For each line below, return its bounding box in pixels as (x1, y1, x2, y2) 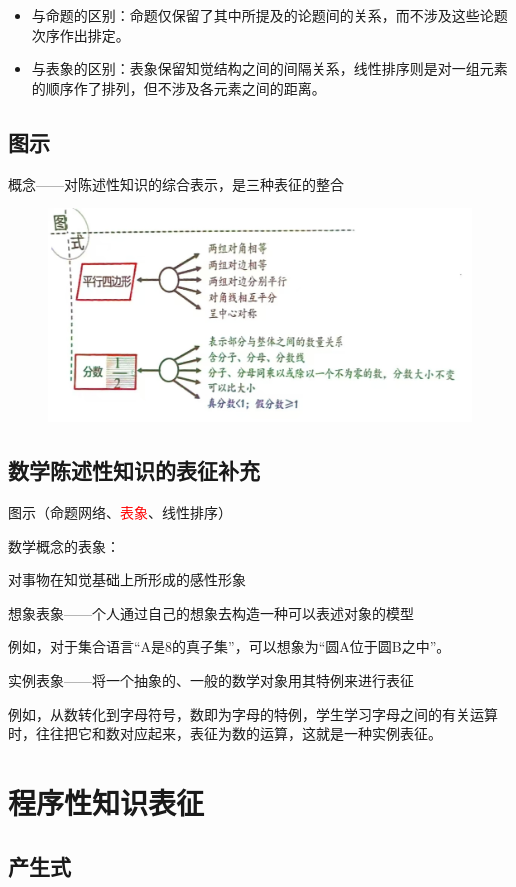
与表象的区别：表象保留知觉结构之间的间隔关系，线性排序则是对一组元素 (31, 58, 508, 79)
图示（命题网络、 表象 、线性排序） (8, 502, 232, 523)
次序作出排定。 (31, 24, 130, 45)
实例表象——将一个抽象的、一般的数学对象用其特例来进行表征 (8, 670, 414, 690)
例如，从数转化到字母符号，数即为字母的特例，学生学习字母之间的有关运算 (8, 703, 498, 724)
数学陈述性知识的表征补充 (8, 455, 260, 486)
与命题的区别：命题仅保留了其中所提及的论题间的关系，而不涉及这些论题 (31, 5, 508, 25)
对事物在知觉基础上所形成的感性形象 (8, 569, 246, 590)
